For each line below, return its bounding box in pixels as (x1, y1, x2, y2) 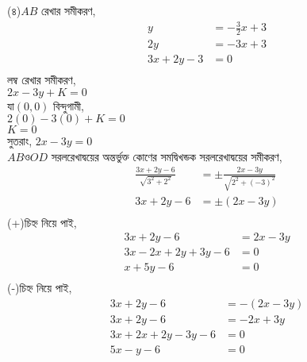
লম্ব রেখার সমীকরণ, (7, 71, 76, 88)
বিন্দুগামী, (53, 97, 84, 114)
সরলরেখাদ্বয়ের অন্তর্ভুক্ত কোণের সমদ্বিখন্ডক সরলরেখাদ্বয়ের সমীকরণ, (51, 148, 282, 164)
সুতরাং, (7, 133, 33, 149)
